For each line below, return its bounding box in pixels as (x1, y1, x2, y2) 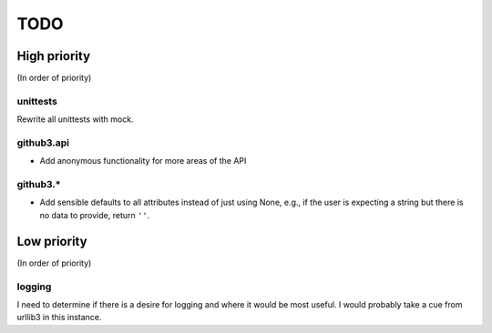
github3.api (16, 136, 70, 149)
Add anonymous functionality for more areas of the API (39, 156, 247, 166)
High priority (16, 48, 91, 64)
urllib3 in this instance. (16, 312, 102, 323)
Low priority (16, 233, 87, 249)
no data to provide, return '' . (39, 209, 150, 220)
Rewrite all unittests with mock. (16, 114, 134, 125)
